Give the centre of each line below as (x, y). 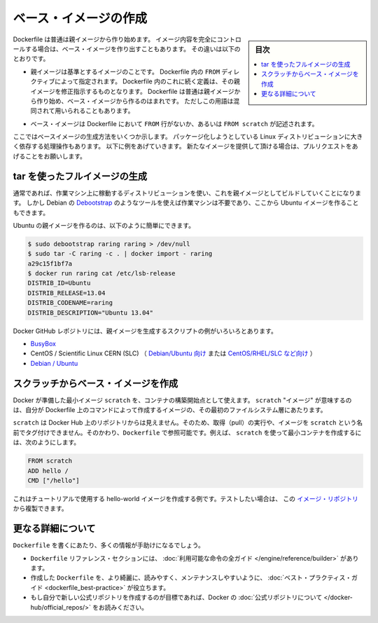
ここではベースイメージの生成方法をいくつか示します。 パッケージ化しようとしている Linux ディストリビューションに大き (188, 137)
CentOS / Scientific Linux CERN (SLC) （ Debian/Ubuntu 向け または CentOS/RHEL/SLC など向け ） (173, 353)
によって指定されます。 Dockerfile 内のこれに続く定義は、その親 (148, 81)
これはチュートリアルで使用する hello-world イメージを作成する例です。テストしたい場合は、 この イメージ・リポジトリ (185, 499)
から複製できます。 (40, 509)
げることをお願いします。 (50, 156)
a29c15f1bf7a (50, 263)
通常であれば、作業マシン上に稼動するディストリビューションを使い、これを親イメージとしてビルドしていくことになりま (187, 193)
